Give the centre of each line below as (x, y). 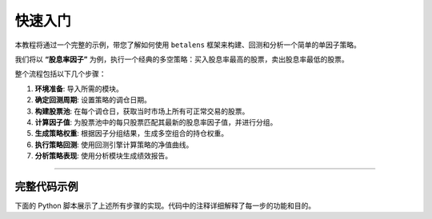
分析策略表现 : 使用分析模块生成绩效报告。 (103, 156)
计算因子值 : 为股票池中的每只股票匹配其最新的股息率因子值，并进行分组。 (156, 122)
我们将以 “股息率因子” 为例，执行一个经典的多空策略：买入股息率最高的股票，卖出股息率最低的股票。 (182, 59)
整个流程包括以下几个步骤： (60, 74)
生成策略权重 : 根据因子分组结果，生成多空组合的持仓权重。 (131, 133)
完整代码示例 (46, 187)
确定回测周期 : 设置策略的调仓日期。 (93, 100)
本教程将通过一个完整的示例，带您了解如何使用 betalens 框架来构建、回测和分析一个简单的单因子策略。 (188, 45)
